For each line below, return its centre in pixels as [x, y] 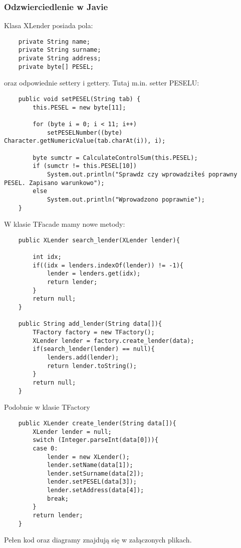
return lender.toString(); [92, 366]
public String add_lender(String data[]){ [90, 324]
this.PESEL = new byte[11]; [79, 107]
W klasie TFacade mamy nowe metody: [65, 224]
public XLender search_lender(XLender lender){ [99, 240]
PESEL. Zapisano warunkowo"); [54, 183]
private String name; [54, 41]
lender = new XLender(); [88, 457]
